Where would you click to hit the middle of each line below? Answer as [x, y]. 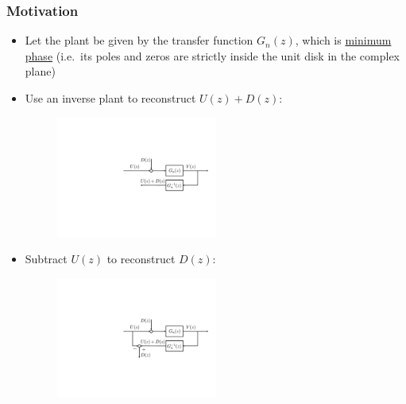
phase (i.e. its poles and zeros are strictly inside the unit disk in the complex [213, 55]
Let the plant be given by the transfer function [139, 40]
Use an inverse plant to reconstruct [110, 98]
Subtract [46, 259]
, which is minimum [343, 40]
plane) [40, 71]
